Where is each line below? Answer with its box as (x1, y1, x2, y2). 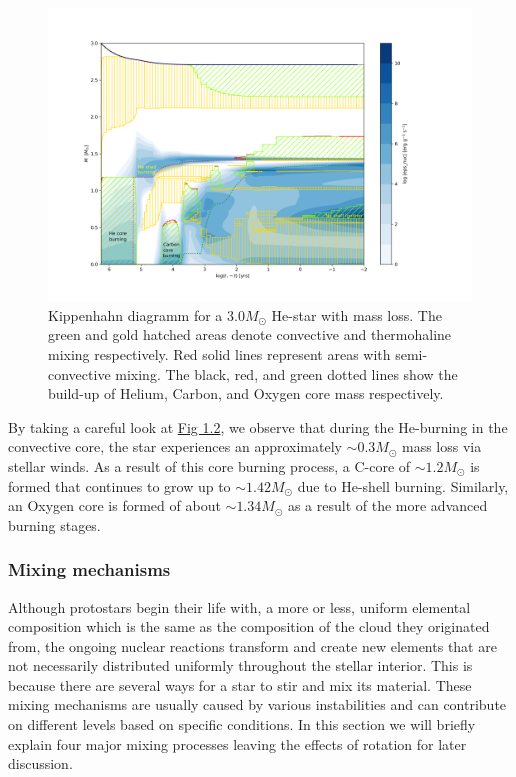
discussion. (8, 753, 73, 774)
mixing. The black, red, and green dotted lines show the (115, 363, 458, 384)
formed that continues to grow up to (8, 475, 231, 496)
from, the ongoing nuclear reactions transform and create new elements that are (8, 635, 497, 656)
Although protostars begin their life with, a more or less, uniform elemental (8, 596, 471, 617)
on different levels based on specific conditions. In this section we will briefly (8, 714, 476, 735)
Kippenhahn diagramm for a (48, 304, 223, 325)
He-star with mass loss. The (271, 304, 442, 325)
